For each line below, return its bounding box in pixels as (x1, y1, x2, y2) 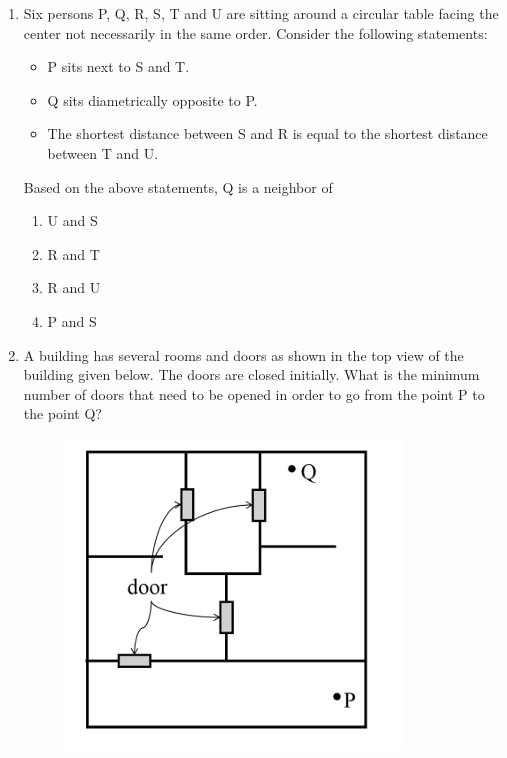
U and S (47, 210, 98, 231)
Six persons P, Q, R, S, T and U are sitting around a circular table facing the (23, 3, 499, 23)
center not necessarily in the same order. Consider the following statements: (23, 22, 488, 43)
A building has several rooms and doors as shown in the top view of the (23, 344, 464, 365)
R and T (47, 243, 100, 264)
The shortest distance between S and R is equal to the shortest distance (47, 123, 488, 144)
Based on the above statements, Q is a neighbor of (23, 176, 333, 197)
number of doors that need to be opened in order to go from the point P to (23, 383, 485, 404)
